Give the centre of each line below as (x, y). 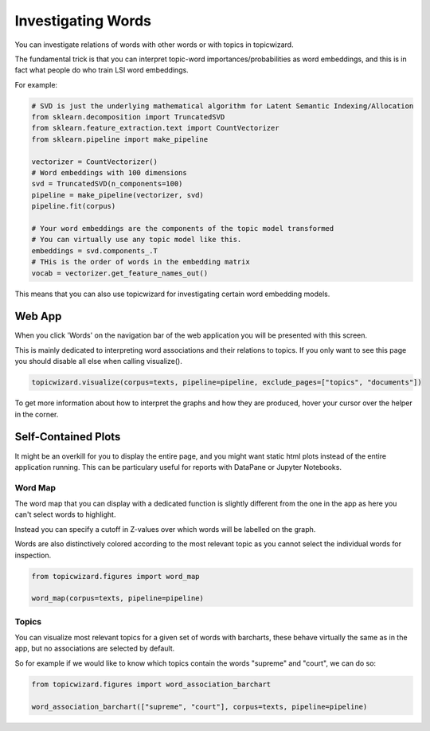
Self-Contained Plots (68, 437)
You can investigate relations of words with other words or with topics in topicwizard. (154, 45)
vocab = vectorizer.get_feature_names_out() (120, 273)
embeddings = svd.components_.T (95, 250)
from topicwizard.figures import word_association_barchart (151, 684)
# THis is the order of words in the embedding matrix (141, 262)
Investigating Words (83, 21)
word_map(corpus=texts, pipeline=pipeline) (118, 598)
